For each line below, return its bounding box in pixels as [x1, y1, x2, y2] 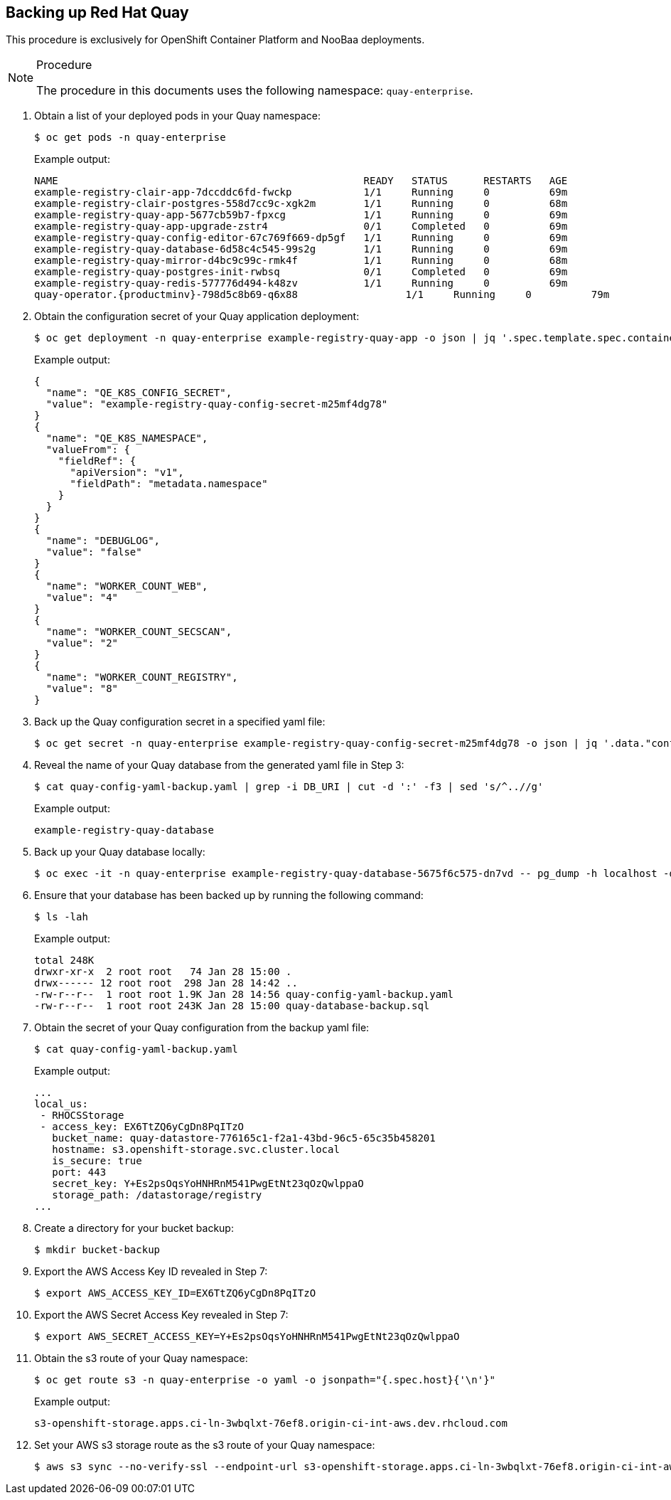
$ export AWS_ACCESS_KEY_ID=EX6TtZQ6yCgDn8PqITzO [34, 1287, 316, 1299]
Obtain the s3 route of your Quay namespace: [34, 1352, 248, 1365]
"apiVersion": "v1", [70, 467, 184, 479]
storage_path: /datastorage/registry [52, 1189, 262, 1201]
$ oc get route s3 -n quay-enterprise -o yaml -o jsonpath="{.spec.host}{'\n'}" [34, 1374, 496, 1386]
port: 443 [52, 1166, 107, 1179]
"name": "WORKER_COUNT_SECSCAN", [45, 626, 232, 638]
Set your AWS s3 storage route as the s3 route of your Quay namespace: [34, 1439, 375, 1452]
